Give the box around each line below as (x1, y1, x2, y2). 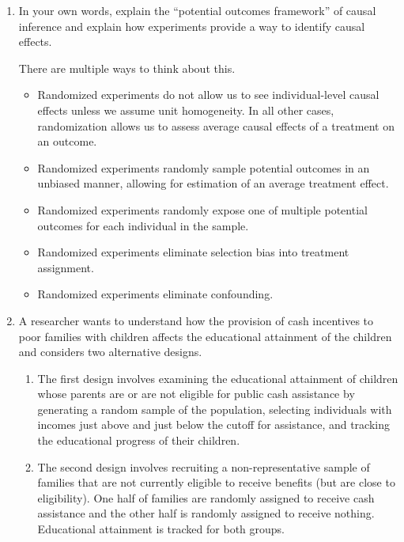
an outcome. (37, 133, 97, 150)
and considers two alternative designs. (18, 343, 202, 360)
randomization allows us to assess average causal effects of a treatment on (37, 117, 395, 134)
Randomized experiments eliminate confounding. (37, 286, 274, 302)
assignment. (37, 259, 94, 275)
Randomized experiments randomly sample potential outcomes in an (37, 159, 370, 176)
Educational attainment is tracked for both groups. (37, 521, 285, 537)
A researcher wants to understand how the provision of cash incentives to (18, 312, 374, 328)
